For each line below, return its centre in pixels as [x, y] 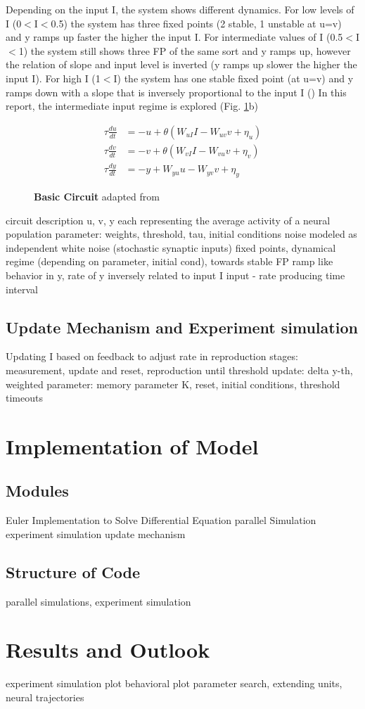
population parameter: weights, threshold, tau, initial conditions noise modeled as [181, 234]
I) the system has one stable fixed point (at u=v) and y [233, 78]
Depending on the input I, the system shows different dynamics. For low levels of [180, 9]
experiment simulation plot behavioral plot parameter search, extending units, [174, 683]
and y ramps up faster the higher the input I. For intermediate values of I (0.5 [174, 37]
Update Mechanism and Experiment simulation [182, 327]
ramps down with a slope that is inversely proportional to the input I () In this [176, 92]
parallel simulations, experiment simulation [98, 601]
